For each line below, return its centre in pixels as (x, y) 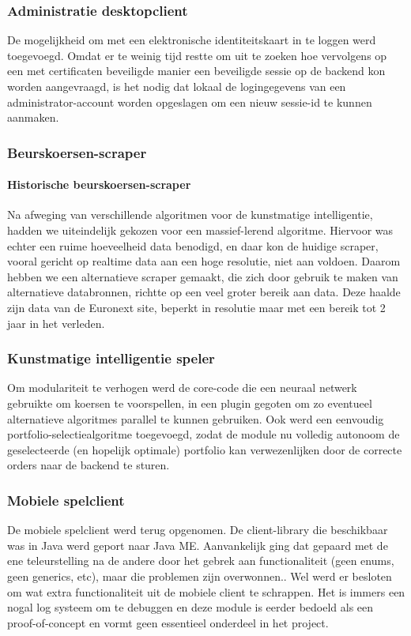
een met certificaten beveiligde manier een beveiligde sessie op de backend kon (196, 71)
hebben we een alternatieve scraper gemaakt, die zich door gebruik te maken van (203, 276)
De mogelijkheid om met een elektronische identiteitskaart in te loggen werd (192, 40)
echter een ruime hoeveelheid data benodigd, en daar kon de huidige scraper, (193, 245)
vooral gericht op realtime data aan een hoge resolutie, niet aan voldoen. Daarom (204, 261)
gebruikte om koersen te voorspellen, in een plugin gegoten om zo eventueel (190, 403)
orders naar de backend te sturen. (89, 465)
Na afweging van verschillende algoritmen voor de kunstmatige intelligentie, (190, 215)
